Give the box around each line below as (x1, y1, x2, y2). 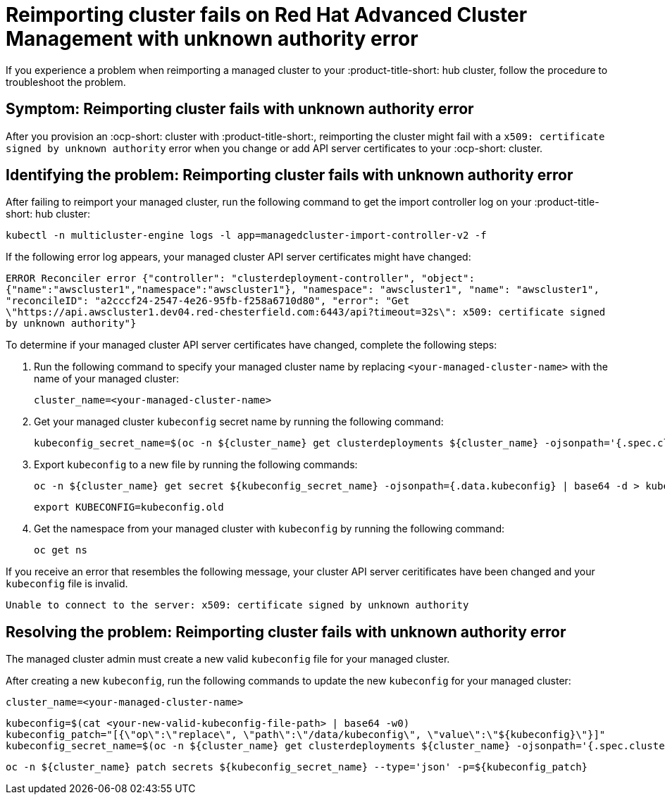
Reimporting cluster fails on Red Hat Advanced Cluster (6, 3, 528, 27)
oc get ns (34, 544, 87, 556)
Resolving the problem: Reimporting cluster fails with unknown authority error (6, 623, 566, 641)
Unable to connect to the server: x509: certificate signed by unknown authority (6, 599, 469, 611)
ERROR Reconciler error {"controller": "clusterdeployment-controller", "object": (6, 273, 475, 285)
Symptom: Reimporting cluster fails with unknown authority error (6, 100, 474, 118)
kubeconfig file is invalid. (6, 577, 128, 590)
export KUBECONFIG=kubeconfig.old (34, 501, 224, 513)
